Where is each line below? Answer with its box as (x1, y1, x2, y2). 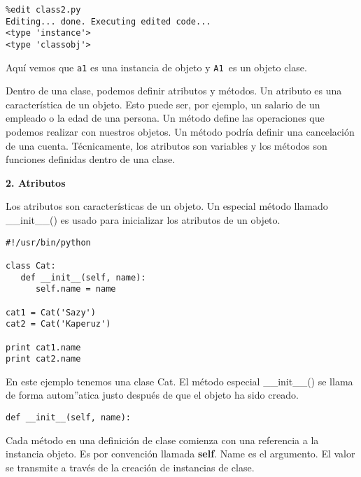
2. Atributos (6, 175, 66, 190)
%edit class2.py (6, 5, 81, 15)
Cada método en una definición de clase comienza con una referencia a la (6, 432, 319, 447)
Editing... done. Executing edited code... (6, 16, 211, 27)
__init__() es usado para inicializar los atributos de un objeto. (6, 213, 281, 227)
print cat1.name (6, 342, 81, 353)
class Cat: (6, 260, 56, 271)
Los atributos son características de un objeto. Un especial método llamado (6, 199, 328, 213)
